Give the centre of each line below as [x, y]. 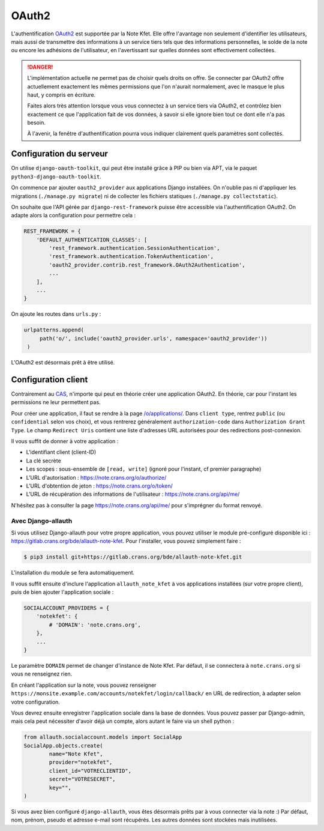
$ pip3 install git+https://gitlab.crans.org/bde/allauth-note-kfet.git [133, 557]
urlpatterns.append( [54, 330]
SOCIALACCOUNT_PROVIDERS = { [67, 608]
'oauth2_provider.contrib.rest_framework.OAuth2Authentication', [147, 265]
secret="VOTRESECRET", [82, 779]
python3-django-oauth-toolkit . [56, 177]
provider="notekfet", [81, 762]
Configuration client [49, 379]
